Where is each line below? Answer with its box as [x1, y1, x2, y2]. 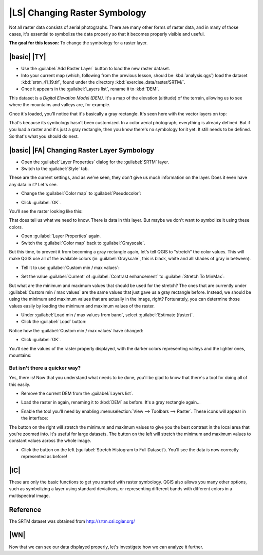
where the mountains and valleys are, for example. [9, 102, 111, 108]
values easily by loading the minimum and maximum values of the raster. [9, 303, 155, 309]
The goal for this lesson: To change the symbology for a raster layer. [9, 40, 148, 46]
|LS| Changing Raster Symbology [9, 7, 147, 18]
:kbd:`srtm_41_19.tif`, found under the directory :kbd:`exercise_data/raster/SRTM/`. [21, 79, 186, 85]
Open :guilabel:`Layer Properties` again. [21, 233, 101, 239]
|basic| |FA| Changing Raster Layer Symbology [9, 146, 154, 154]
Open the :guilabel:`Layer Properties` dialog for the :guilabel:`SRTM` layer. [21, 159, 169, 165]
